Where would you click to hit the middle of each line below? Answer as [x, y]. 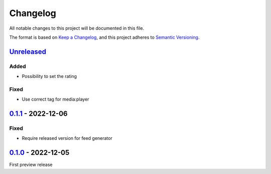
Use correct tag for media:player [55, 99]
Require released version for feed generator [67, 138]
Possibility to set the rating [49, 76]
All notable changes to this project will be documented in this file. [77, 28]
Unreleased [28, 52]
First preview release [31, 165]
